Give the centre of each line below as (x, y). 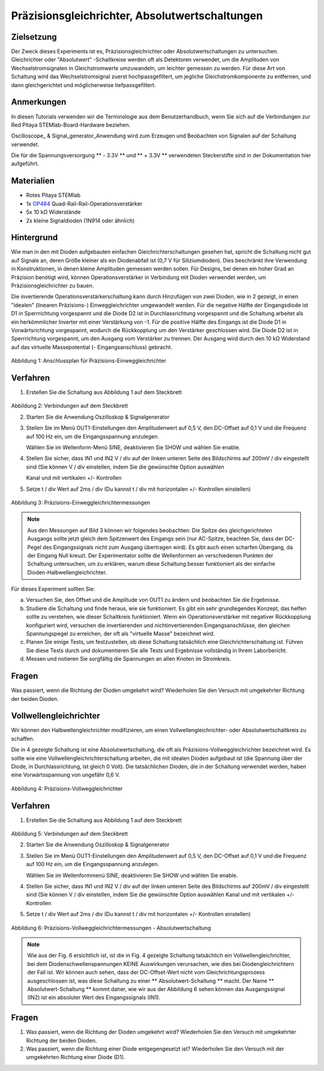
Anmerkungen (39, 102)
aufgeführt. (25, 164)
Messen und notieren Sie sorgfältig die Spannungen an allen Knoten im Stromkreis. (129, 659)
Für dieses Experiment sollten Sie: (53, 589)
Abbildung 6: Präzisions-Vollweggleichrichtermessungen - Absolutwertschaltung (111, 927)
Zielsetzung (34, 37)
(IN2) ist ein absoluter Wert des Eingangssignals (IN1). (94, 998)
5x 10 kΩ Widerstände (53, 212)
